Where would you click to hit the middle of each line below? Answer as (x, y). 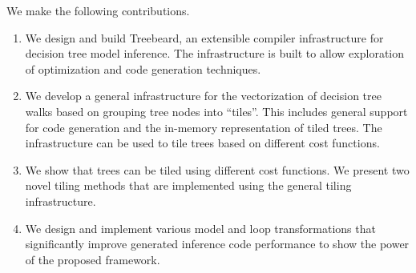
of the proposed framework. (93, 259)
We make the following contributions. (98, 10)
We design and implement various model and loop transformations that (200, 228)
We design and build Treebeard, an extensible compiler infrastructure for (204, 37)
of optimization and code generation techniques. (143, 68)
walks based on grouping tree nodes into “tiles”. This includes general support (216, 111)
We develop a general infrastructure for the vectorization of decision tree (203, 96)
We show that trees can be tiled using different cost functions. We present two (217, 169)
